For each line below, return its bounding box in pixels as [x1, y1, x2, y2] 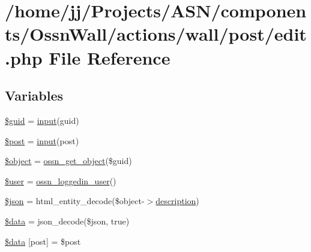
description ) [155, 195, 199, 207]
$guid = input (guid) [5, 114, 79, 126]
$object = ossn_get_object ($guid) [5, 154, 132, 167]
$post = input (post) [5, 134, 79, 147]
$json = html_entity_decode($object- [5, 195, 145, 207]
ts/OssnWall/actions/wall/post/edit [5, 22, 307, 46]
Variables [5, 86, 64, 105]
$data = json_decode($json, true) [5, 214, 130, 227]
